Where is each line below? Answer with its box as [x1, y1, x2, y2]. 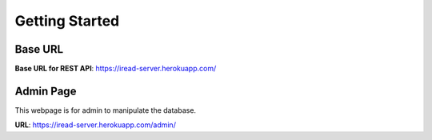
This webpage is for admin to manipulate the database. [14, 105, 196, 115]
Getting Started [14, 12, 120, 30]
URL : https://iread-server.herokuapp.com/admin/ [14, 120, 176, 130]
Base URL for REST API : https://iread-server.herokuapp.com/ [14, 64, 217, 74]
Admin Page [14, 84, 77, 98]
